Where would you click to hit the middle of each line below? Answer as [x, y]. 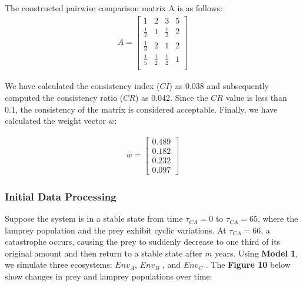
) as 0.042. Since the [172, 97]
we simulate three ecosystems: [59, 264]
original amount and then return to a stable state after [104, 253]
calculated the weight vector [55, 121]
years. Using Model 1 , [257, 253]
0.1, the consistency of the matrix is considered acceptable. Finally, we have [141, 109]
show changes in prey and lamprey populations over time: [109, 276]
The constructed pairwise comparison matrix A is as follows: [114, 8]
